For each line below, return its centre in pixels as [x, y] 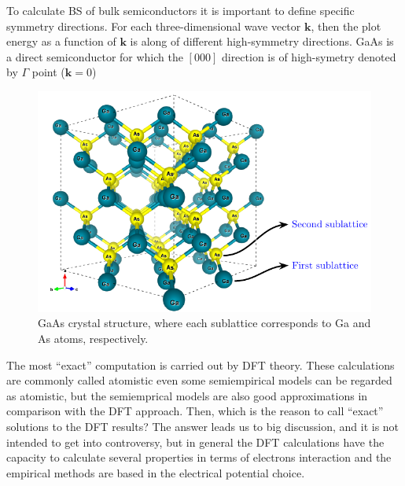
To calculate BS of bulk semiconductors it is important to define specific [180, 10]
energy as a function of [61, 41]
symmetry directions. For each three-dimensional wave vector [154, 26]
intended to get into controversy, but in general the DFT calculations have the [195, 442]
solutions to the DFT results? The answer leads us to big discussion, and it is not [203, 426]
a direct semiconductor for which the [95, 56]
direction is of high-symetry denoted [309, 56]
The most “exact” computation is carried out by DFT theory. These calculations [201, 364]
